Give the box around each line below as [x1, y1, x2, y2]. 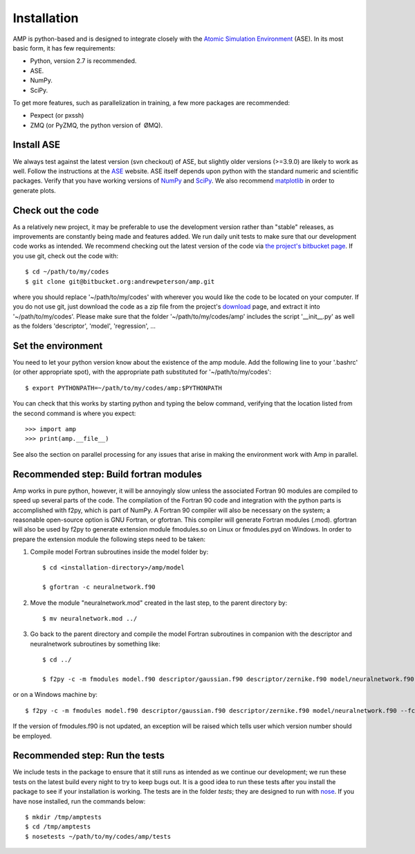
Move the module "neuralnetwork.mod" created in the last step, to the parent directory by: [30, 599, 288, 607]
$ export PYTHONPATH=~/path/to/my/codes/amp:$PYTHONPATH [25, 384, 223, 392]
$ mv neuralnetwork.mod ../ [42, 615, 138, 623]
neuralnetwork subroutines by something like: [30, 639, 160, 648]
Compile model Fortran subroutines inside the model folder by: [30, 547, 209, 556]
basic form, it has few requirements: [12, 44, 116, 52]
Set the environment [12, 340, 103, 352]
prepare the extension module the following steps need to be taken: [12, 535, 205, 543]
